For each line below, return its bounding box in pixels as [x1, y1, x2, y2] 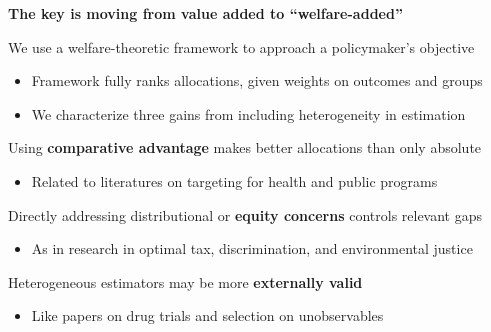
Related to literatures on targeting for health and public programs [31, 170, 438, 191]
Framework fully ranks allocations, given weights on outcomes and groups [31, 70, 483, 91]
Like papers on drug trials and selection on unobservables [31, 305, 384, 326]
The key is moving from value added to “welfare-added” [8, 3, 403, 23]
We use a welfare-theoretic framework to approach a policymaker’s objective [8, 36, 475, 57]
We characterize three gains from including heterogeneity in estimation [31, 103, 466, 124]
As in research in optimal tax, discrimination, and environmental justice [31, 238, 473, 259]
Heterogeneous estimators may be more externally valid [8, 271, 363, 292]
